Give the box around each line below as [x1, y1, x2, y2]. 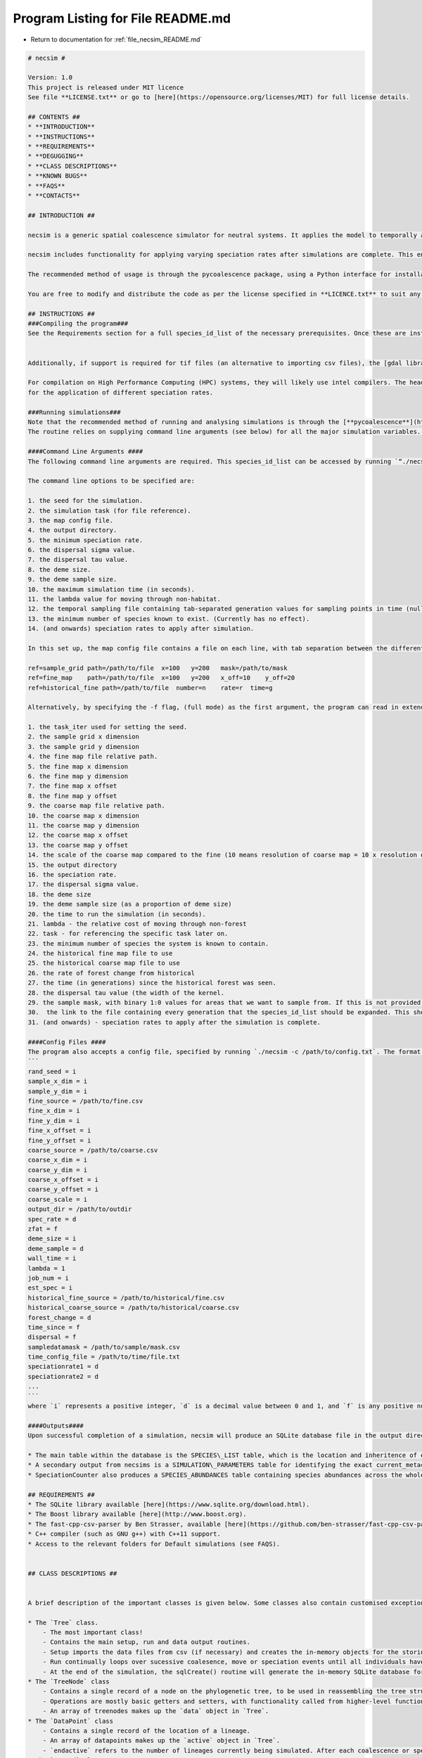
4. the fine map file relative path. [27, 752, 158, 761]
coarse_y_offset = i [27, 1186, 98, 1193]
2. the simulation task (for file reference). [27, 506, 191, 515]
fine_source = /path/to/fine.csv [27, 1097, 143, 1105]
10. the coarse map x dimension [27, 811, 140, 819]
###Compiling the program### [27, 320, 129, 328]
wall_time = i [27, 1255, 77, 1262]
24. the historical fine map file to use [27, 949, 173, 958]
